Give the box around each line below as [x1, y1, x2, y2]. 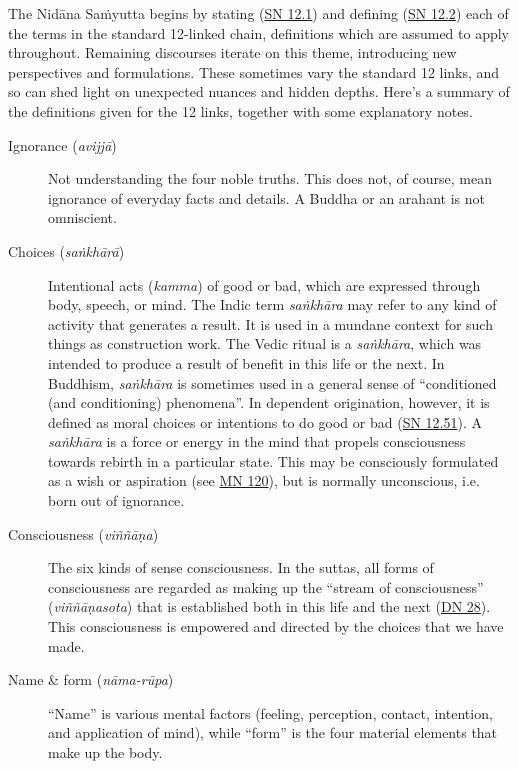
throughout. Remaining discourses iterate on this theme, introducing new [8, 42, 457, 63]
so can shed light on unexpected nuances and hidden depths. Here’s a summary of [8, 81, 510, 102]
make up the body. [48, 742, 163, 762]
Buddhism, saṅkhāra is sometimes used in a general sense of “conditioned [48, 372, 497, 393]
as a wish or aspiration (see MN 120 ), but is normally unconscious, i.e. [48, 470, 480, 491]
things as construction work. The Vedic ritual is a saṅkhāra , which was [48, 333, 482, 354]
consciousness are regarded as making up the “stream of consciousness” [48, 576, 484, 597]
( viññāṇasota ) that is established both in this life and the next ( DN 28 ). [48, 596, 491, 617]
